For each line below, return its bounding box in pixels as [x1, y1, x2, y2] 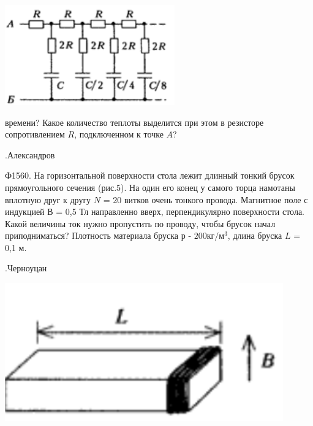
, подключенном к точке [74, 128, 164, 141]
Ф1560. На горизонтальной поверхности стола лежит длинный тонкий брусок [5, 169, 295, 182]
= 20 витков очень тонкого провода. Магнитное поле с [103, 193, 308, 206]
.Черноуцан [5, 261, 47, 274]
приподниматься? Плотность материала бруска [5, 229, 179, 242]
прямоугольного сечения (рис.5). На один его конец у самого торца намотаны [5, 180, 295, 193]
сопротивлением [5, 128, 65, 141]
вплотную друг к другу [5, 193, 91, 206]
